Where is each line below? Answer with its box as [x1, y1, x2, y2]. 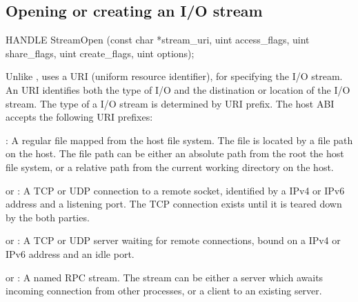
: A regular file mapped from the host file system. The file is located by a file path [6, 132, 353, 147]
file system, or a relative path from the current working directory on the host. [6, 159, 334, 174]
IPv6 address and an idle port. [6, 246, 135, 261]
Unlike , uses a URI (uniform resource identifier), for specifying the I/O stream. [6, 69, 343, 83]
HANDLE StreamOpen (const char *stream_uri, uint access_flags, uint [6, 32, 310, 47]
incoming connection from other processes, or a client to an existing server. [6, 283, 322, 298]
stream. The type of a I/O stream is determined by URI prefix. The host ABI [6, 96, 335, 110]
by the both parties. [6, 210, 90, 224]
